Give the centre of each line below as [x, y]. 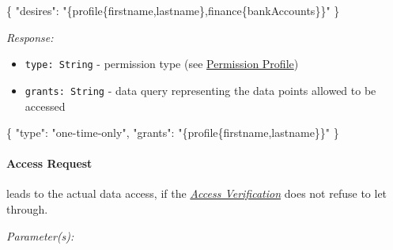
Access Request [49, 163]
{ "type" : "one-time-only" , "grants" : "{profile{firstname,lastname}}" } [173, 133]
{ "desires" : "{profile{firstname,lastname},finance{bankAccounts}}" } [173, 10]
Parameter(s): [40, 235]
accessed [45, 106]
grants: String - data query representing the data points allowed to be [200, 90]
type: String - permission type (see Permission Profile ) [162, 64]
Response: [30, 37]
